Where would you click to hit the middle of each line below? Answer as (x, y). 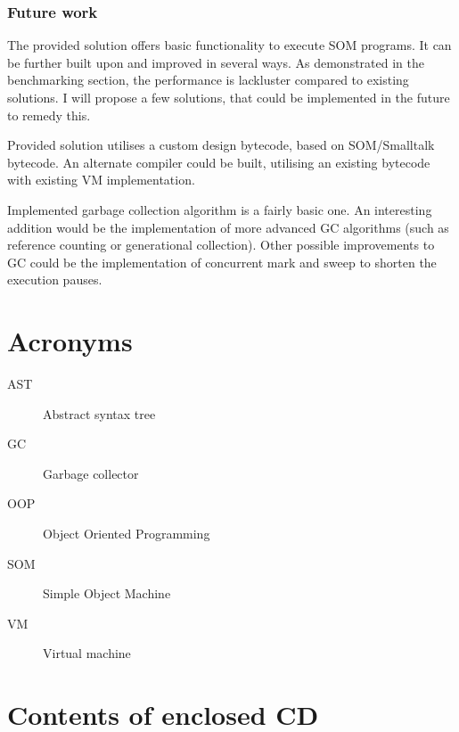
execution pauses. (55, 280)
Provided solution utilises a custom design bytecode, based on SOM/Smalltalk (221, 145)
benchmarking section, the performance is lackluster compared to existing (208, 80)
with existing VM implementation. (101, 180)
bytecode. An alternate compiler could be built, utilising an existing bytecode (219, 162)
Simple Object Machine (107, 593)
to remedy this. (49, 115)
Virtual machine (87, 653)
